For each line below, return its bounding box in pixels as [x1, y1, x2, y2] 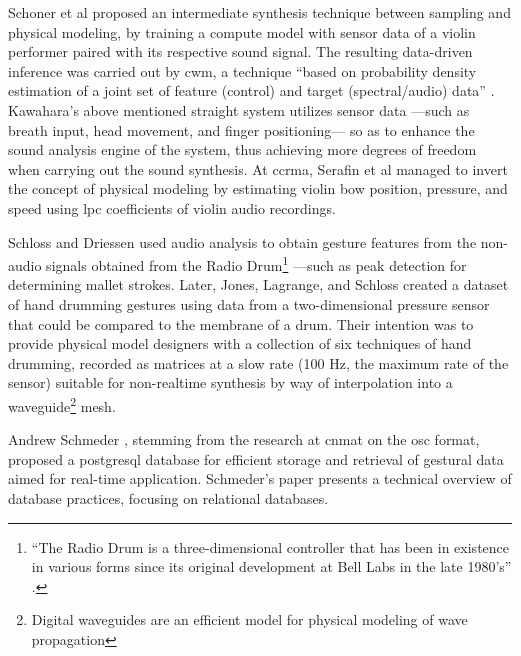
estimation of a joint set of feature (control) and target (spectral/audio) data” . [8, 80, 495, 101]
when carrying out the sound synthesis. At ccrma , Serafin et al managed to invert [8, 158, 508, 179]
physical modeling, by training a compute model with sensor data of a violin [8, 21, 476, 42]
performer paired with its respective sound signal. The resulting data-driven [8, 41, 473, 62]
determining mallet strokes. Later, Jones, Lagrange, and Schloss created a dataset [8, 274, 509, 295]
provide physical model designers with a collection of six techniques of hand [8, 333, 472, 354]
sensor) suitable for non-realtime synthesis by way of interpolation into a [8, 372, 453, 393]
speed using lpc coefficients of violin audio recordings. [8, 197, 336, 218]
